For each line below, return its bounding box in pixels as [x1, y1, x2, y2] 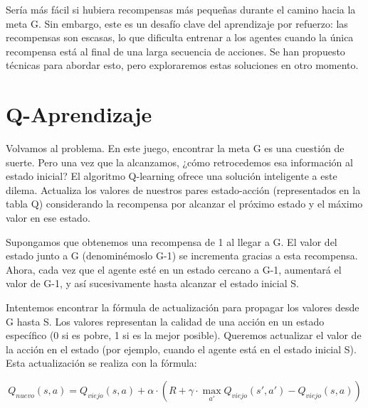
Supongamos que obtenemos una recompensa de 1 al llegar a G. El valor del [6, 234, 337, 249]
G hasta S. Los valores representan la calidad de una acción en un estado [6, 313, 325, 328]
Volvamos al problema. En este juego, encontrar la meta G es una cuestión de [6, 141, 345, 156]
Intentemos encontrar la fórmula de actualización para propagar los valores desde [6, 300, 359, 315]
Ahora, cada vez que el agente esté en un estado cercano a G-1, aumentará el [6, 262, 342, 277]
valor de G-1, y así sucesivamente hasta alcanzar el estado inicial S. [6, 276, 299, 291]
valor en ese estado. [6, 210, 90, 225]
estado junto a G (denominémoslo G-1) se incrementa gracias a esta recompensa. [6, 248, 358, 263]
